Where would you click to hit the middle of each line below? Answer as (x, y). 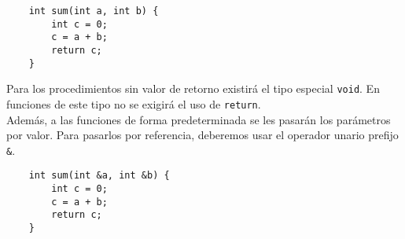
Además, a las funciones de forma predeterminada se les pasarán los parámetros (199, 119)
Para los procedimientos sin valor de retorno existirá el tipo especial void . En (193, 88)
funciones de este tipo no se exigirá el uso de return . (134, 103)
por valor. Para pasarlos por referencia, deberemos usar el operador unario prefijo (202, 135)
